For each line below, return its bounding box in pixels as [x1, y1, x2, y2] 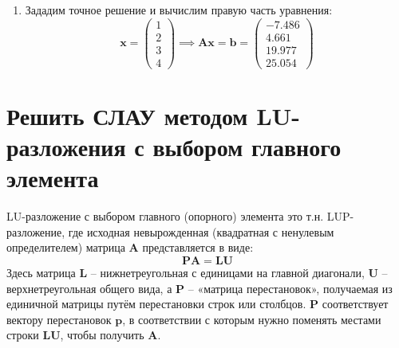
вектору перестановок [6, 311, 112, 327]
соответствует [322, 295, 389, 312]
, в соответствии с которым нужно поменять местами [122, 311, 381, 327]
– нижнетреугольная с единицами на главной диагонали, [90, 264, 365, 281]
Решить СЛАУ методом [6, 99, 248, 131]
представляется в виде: [142, 239, 254, 256]
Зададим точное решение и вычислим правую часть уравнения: [25, 2, 333, 18]
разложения [6, 131, 126, 163]
